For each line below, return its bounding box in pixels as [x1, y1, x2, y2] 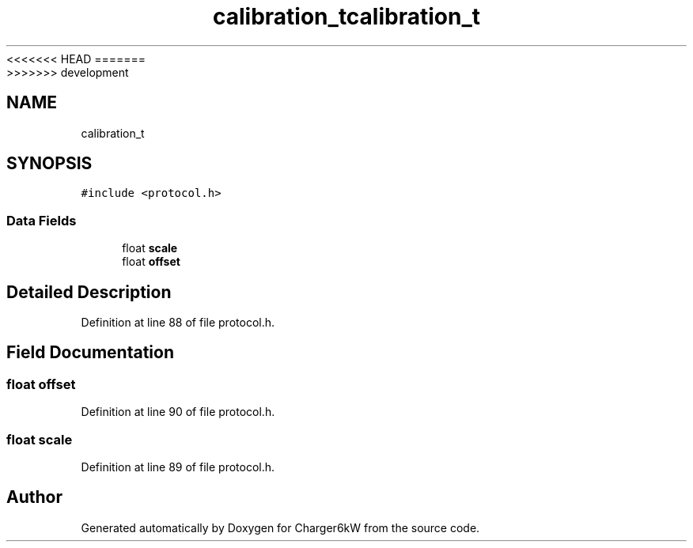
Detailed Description [6, 282, 172, 302]
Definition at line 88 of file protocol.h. [81, 316, 275, 330]
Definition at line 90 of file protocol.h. [81, 405, 275, 419]
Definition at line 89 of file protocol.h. [81, 460, 275, 474]
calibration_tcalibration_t [213, 3, 480, 30]
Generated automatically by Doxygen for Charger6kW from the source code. [81, 520, 480, 535]
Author [6, 487, 62, 508]
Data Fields [6, 212, 77, 229]
